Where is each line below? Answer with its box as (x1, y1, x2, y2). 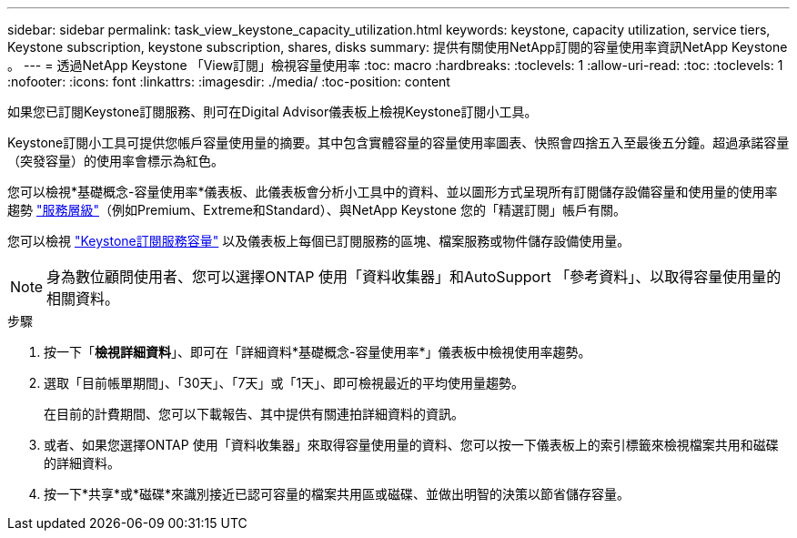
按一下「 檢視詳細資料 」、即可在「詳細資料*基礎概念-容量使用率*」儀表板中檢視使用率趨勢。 (44, 344, 591, 360)
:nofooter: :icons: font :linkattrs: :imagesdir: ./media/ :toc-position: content (7, 74, 450, 89)
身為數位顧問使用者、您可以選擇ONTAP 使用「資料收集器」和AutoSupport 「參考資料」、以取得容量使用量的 (46, 268, 782, 286)
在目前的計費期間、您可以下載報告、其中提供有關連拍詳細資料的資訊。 (44, 406, 464, 421)
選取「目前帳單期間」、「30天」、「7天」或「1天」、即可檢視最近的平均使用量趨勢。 (44, 375, 525, 391)
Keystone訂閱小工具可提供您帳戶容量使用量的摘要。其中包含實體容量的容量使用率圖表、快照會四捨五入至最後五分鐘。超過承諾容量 (7, 135, 790, 150)
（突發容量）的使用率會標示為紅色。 (7, 153, 224, 168)
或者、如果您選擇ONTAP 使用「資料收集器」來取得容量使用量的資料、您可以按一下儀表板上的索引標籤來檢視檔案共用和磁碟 (44, 437, 779, 452)
